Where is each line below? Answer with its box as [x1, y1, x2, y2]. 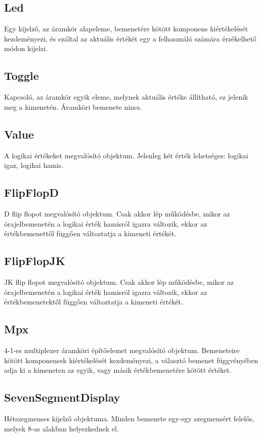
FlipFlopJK [4, 253, 65, 269]
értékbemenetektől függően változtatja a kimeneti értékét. [4, 296, 183, 307]
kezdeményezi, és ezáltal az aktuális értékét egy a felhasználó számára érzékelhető [4, 33, 256, 43]
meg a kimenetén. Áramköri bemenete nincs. [4, 101, 142, 112]
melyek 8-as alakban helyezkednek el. [4, 423, 119, 433]
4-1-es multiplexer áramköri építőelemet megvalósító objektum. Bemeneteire [4, 344, 240, 355]
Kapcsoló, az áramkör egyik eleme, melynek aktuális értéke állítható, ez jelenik [4, 92, 248, 102]
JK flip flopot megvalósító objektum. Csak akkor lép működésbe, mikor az [4, 276, 234, 287]
